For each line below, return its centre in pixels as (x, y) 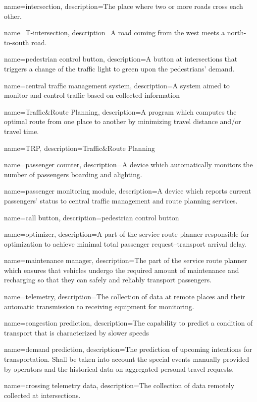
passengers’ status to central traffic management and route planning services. (121, 200)
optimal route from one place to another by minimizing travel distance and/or (123, 121)
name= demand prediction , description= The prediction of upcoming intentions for (128, 349)
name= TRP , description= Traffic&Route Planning (80, 148)
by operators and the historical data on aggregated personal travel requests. (119, 368)
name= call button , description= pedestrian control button (92, 217)
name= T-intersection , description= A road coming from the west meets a (115, 33)
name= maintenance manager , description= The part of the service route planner (126, 260)
